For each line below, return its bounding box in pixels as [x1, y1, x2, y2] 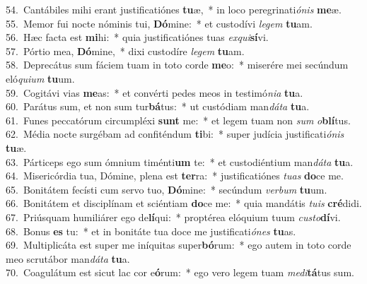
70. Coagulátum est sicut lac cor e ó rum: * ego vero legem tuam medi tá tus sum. [6, 265, 354, 280]
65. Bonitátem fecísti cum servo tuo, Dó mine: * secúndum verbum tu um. [6, 182, 327, 196]
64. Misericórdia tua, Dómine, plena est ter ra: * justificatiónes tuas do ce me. [6, 168, 344, 183]
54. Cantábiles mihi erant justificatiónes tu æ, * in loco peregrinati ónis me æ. [6, 2, 342, 16]
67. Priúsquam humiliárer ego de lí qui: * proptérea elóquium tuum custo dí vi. [6, 209, 341, 224]
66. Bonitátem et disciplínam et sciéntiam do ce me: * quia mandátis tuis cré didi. [6, 196, 362, 211]
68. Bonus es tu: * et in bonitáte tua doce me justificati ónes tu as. [6, 223, 296, 238]
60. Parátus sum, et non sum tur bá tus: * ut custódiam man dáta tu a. [6, 99, 310, 114]
